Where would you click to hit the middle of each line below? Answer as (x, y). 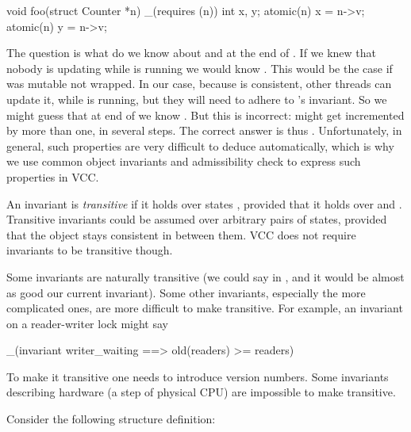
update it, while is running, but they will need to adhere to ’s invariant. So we (197, 99)
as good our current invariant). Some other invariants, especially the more (186, 292)
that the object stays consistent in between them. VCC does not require (181, 234)
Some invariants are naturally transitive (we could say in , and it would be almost (205, 276)
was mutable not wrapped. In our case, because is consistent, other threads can (199, 84)
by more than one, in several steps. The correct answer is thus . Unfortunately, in (204, 130)
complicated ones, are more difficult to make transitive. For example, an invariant (205, 308)
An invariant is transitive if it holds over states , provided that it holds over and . (204, 203)
